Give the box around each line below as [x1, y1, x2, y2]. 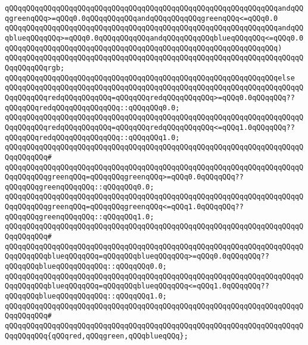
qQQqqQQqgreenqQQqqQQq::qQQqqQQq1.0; [5, 212, 154, 221]
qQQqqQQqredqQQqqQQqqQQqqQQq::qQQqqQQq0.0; [5, 103, 180, 112]
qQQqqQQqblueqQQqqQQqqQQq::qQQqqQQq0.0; [5, 262, 167, 271]
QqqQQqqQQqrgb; [5, 63, 65, 72]
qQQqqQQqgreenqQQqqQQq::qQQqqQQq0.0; [5, 182, 154, 191]
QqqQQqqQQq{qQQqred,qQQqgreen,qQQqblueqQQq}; [5, 331, 188, 340]
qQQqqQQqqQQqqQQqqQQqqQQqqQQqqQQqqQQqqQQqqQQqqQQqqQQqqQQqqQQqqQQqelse [5, 73, 295, 82]
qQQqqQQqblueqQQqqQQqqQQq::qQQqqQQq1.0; [5, 292, 167, 301]
